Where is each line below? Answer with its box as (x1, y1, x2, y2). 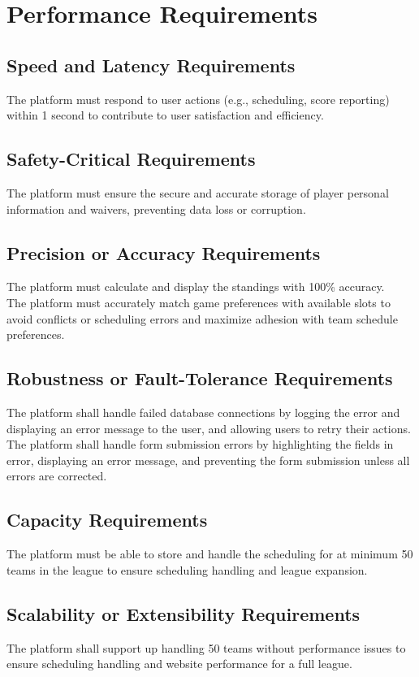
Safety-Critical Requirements (6, 146, 256, 171)
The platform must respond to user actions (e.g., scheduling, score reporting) (6, 90, 390, 107)
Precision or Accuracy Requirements (6, 240, 321, 265)
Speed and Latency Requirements (6, 52, 296, 77)
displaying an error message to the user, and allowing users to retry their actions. (6, 419, 411, 436)
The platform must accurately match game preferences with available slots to (6, 293, 391, 310)
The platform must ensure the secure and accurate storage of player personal (6, 184, 389, 201)
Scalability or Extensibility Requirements (6, 601, 361, 626)
